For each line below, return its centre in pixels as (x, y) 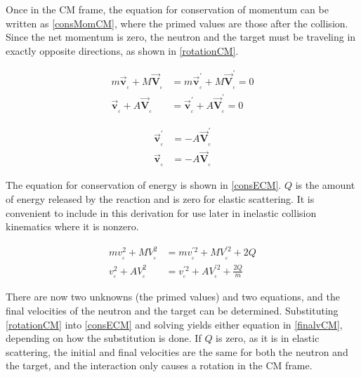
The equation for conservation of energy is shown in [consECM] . (144, 185)
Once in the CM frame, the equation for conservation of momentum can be (167, 9)
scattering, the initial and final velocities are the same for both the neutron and (177, 351)
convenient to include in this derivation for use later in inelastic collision (161, 212)
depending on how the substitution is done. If (104, 338)
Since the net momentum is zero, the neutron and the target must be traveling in (181, 37)
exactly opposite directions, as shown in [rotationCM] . (122, 50)
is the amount (325, 185)
